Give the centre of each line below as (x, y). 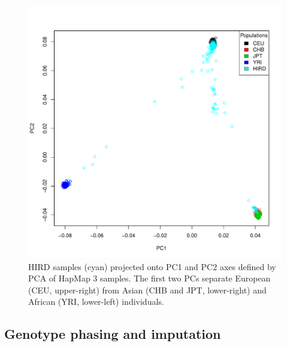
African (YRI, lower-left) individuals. (96, 301)
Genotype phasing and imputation (113, 334)
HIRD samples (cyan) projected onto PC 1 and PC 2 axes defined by (152, 266)
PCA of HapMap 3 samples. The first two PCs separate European (149, 278)
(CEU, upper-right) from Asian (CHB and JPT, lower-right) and (147, 290)
